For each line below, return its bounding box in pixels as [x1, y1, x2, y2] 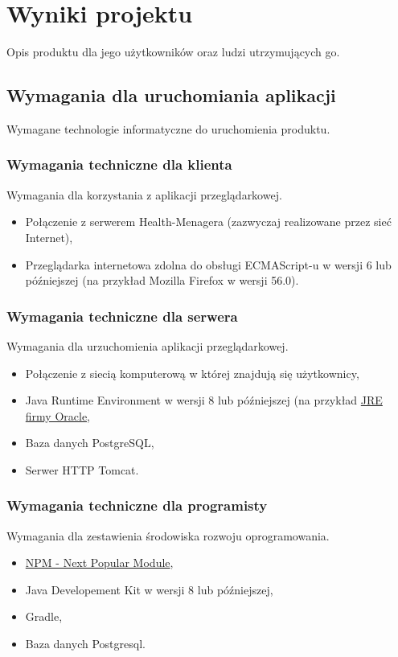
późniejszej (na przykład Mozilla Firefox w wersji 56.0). [25, 272, 299, 289]
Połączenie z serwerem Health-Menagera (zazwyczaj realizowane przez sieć [25, 213, 392, 230]
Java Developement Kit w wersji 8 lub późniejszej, [25, 581, 273, 597]
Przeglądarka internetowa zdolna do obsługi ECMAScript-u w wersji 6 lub [25, 256, 392, 273]
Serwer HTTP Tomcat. [25, 461, 139, 478]
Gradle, [25, 608, 63, 625]
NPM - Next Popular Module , [25, 554, 174, 571]
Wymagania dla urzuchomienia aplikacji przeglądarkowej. [6, 337, 289, 354]
